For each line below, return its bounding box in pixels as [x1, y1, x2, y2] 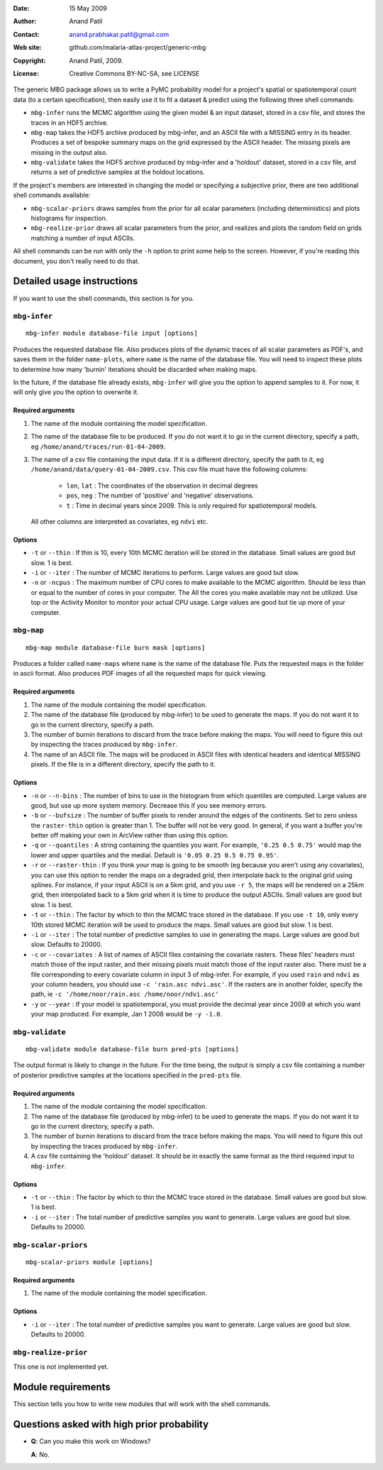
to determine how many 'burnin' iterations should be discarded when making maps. [13, 365, 257, 373]
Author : [13, 17, 37, 26]
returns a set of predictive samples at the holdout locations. [30, 168, 205, 177]
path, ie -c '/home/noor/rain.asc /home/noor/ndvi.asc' [30, 990, 219, 999]
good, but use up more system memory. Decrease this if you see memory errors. [30, 801, 267, 809]
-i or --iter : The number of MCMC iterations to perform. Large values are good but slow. [30, 569, 300, 577]
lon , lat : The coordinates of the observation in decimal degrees [66, 481, 258, 490]
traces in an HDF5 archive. [30, 118, 109, 127]
